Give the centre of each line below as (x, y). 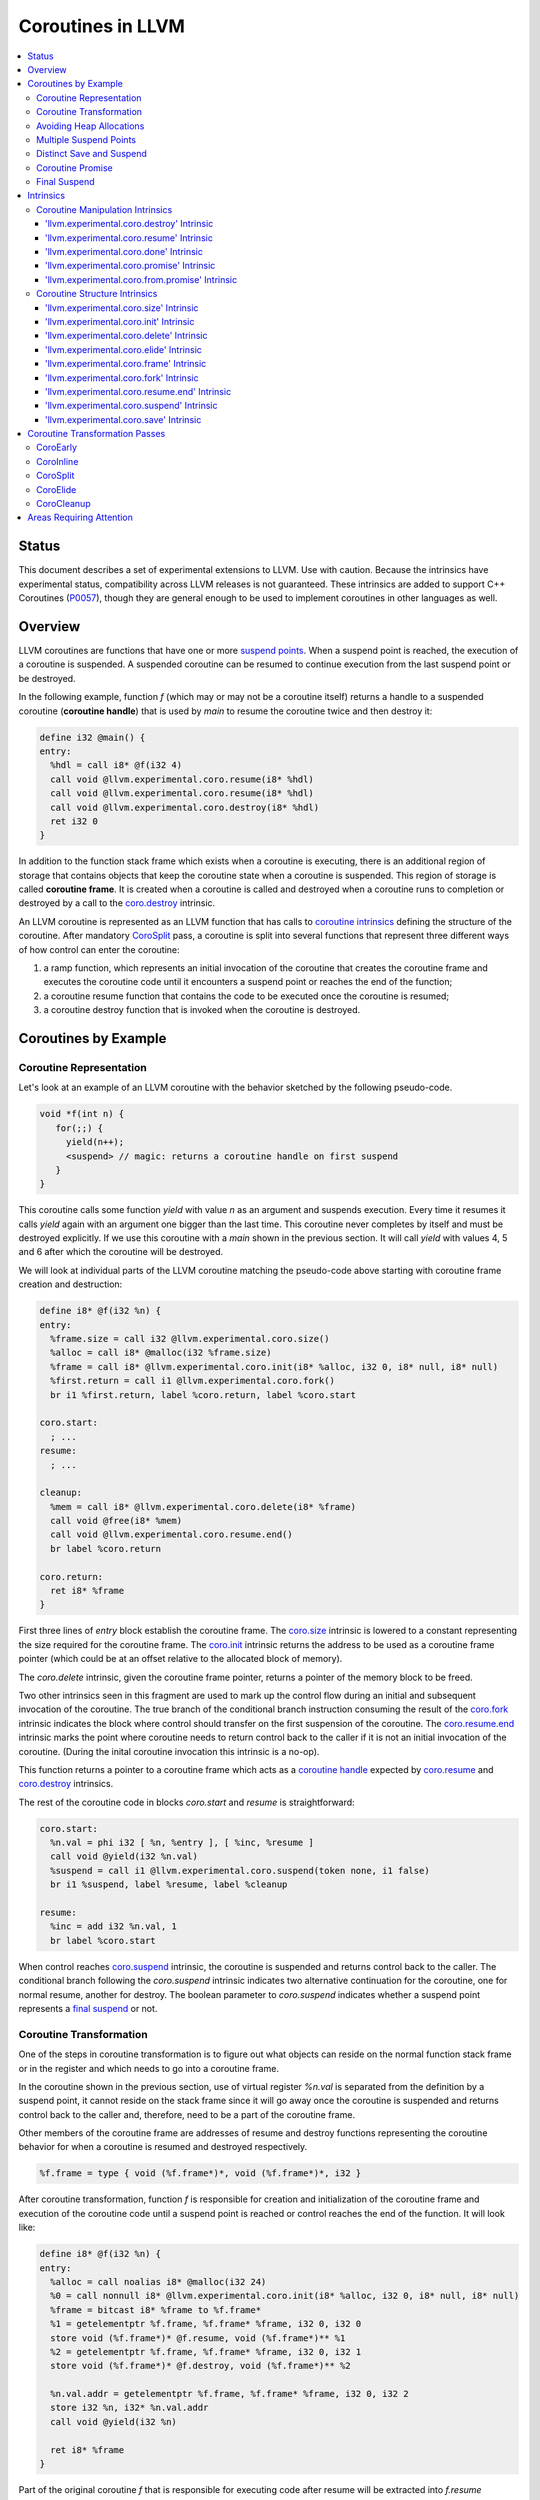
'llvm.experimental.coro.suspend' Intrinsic (131, 406)
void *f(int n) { (82, 1114)
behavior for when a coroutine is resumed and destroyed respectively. (163, 2147)
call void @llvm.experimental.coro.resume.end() (172, 1534)
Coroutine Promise (75, 167)
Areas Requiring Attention (80, 517)
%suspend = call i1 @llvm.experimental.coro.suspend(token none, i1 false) (240, 1870)
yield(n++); (95, 1142)
